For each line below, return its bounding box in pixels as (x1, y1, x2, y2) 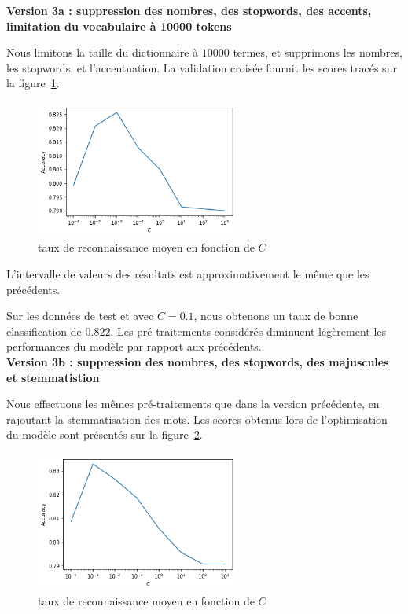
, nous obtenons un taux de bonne (193, 307, 358, 324)
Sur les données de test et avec (6, 307, 154, 324)
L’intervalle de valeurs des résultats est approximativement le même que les (6, 266, 369, 282)
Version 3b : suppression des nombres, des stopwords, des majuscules (6, 353, 389, 370)
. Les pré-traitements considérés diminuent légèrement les (110, 322, 387, 339)
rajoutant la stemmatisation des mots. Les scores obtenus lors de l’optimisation (6, 410, 388, 427)
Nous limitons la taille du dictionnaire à (6, 44, 199, 61)
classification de (6, 322, 82, 339)
